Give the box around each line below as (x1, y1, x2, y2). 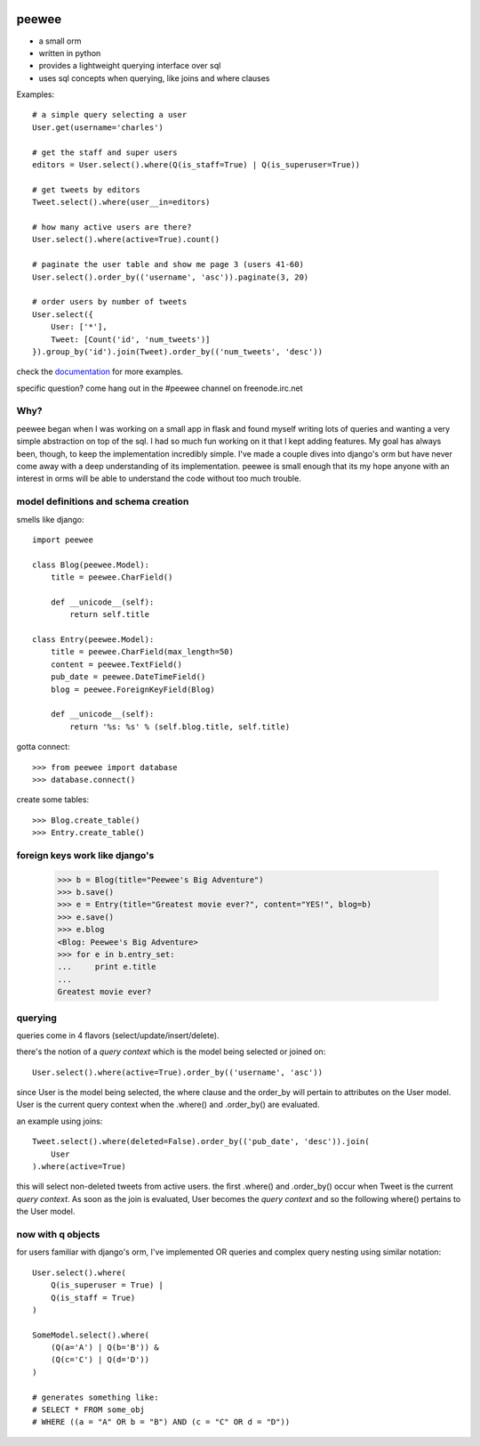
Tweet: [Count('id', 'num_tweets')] (50, 334, 211, 345)
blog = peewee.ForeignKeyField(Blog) (50, 684, 215, 695)
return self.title (69, 610, 150, 620)
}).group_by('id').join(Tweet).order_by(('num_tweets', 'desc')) (32, 346, 324, 356)
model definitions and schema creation (16, 495, 189, 508)
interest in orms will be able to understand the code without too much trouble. (16, 473, 301, 484)
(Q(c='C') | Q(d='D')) (50, 1354, 150, 1365)
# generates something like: (32, 1392, 159, 1402)
